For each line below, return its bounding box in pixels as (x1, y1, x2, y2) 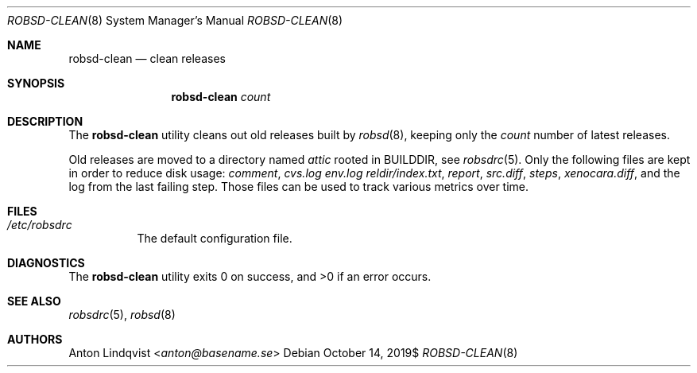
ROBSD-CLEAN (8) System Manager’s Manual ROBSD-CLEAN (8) (7, 14, 343, 27)
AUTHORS (7, 332, 63, 346)
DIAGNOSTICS (7, 256, 85, 270)
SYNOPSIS (7, 76, 65, 90)
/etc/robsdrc (7, 218, 72, 231)
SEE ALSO (7, 294, 61, 308)
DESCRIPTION (7, 115, 83, 128)
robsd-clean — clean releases (68, 52, 226, 65)
